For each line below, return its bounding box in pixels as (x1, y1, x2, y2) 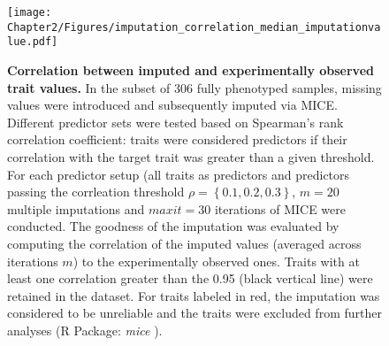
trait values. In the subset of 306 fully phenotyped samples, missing (7, 78, 382, 96)
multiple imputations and (7, 199, 145, 218)
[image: (7, 6, 52, 19)
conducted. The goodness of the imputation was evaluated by (7, 217, 339, 235)
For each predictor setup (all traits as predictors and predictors (7, 165, 350, 183)
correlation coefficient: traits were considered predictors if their (7, 130, 347, 149)
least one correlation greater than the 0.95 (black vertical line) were (7, 269, 373, 288)
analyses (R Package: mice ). (7, 320, 163, 339)
